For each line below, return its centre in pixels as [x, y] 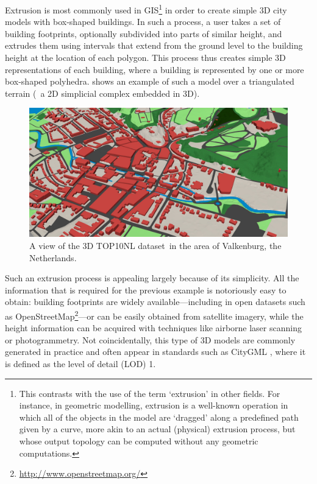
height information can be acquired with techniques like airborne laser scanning [153, 328]
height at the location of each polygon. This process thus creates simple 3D [145, 58]
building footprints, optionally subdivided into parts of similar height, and [144, 33]
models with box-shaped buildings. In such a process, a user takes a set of [143, 22]
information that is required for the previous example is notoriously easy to [146, 289]
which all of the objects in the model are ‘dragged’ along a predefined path [159, 417]
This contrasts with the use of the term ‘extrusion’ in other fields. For [150, 393]
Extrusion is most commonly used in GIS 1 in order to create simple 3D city [146, 9]
